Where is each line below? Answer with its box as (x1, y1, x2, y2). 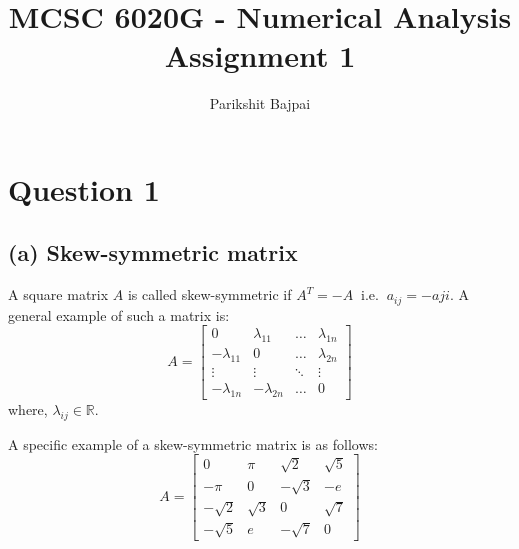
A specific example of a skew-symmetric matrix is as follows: (8, 433, 378, 454)
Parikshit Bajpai (209, 93, 311, 114)
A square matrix (8, 284, 109, 305)
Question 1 (8, 168, 160, 209)
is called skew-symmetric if (127, 284, 292, 305)
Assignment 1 (164, 35, 356, 76)
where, (8, 398, 48, 419)
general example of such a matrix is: (8, 304, 230, 325)
